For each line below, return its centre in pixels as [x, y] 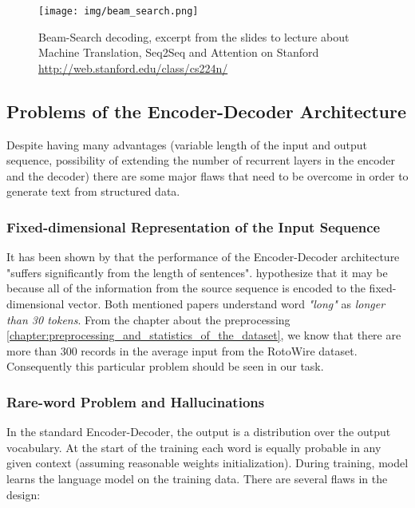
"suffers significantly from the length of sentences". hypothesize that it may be [197, 272]
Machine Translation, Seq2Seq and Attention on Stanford [179, 52]
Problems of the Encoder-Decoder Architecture [207, 111]
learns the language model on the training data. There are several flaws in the [197, 478]
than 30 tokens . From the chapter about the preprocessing [148, 319]
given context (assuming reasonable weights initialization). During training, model [207, 463]
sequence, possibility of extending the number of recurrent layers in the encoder [201, 160]
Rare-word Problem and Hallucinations [136, 401]
